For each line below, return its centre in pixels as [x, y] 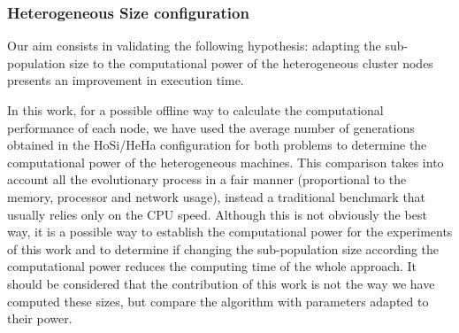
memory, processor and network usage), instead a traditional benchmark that [217, 196]
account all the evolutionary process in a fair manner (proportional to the [207, 179]
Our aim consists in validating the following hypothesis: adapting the [194, 46]
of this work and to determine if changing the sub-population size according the [223, 248]
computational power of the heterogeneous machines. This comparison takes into [226, 162]
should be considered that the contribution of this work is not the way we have [221, 283]
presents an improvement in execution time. [126, 80]
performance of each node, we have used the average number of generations [211, 127]
